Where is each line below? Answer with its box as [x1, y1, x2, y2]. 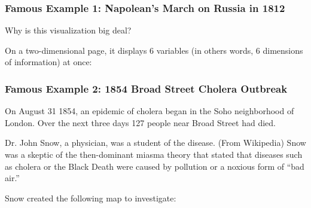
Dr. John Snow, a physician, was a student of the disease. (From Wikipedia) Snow [5, 136, 306, 149]
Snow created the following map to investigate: [5, 191, 176, 204]
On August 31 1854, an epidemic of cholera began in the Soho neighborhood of [5, 105, 294, 117]
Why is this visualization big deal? [5, 24, 132, 36]
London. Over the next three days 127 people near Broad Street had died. [5, 116, 276, 129]
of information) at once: [5, 56, 92, 68]
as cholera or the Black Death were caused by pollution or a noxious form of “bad [5, 160, 304, 172]
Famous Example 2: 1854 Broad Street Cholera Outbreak [5, 81, 288, 96]
